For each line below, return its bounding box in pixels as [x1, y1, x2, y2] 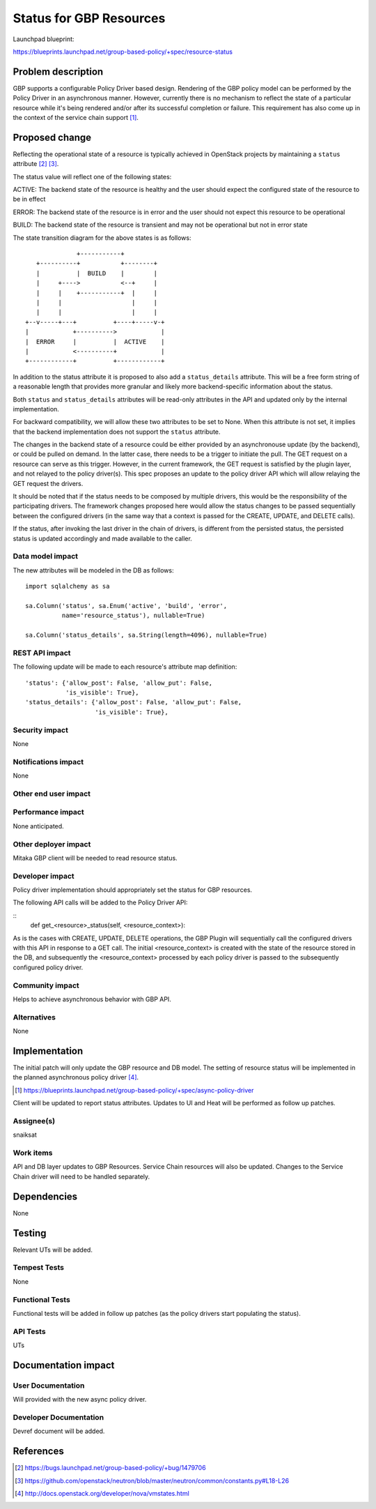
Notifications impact [13, 757, 84, 766]
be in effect [13, 195, 46, 204]
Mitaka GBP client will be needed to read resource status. [13, 854, 178, 862]
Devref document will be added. [13, 1427, 105, 1436]
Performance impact [13, 807, 84, 817]
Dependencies [13, 1190, 78, 1202]
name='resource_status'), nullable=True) [61, 612, 205, 620]
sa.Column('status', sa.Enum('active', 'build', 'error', [25, 602, 228, 609]
